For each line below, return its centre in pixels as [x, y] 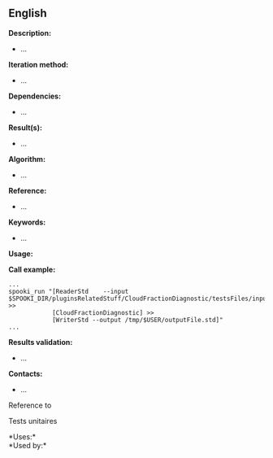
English [28, 13]
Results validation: [41, 342]
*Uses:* [22, 436]
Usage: [21, 253]
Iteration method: [39, 64]
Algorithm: [27, 159]
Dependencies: [35, 96]
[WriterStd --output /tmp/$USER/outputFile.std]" [137, 320]
